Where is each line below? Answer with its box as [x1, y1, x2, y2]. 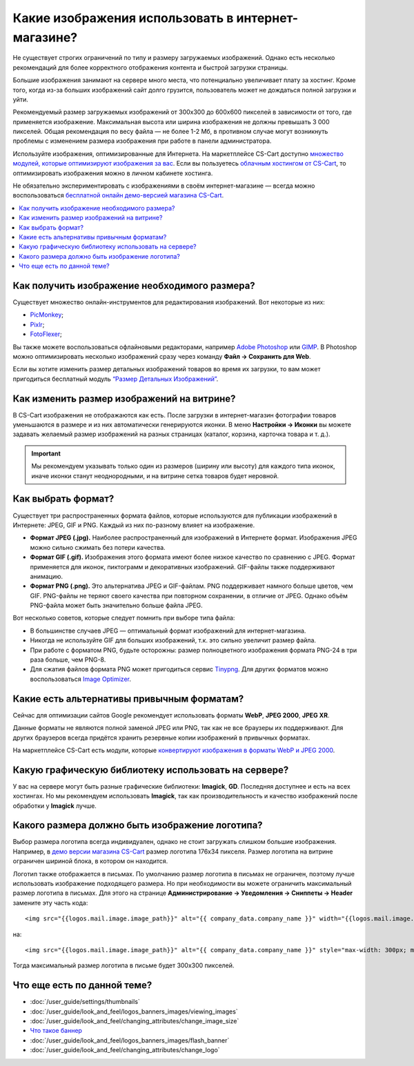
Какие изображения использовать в [12, 10, 234, 26]
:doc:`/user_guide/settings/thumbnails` [30, 998, 141, 1006]
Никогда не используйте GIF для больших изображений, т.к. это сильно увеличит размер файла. [30, 636, 317, 644]
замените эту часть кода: [12, 898, 88, 907]
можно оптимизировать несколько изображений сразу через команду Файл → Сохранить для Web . [12, 353, 311, 361]
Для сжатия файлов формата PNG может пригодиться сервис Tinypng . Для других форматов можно [30, 665, 328, 673]
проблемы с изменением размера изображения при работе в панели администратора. [12, 137, 272, 145]
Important [31, 449, 61, 457]
